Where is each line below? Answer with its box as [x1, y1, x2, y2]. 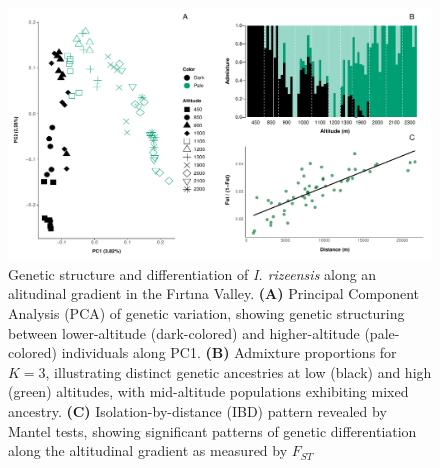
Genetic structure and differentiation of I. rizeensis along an [8, 263, 377, 284]
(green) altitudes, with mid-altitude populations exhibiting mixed [8, 381, 409, 402]
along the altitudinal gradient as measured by [8, 440, 288, 461]
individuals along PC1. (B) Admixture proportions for [61, 342, 397, 363]
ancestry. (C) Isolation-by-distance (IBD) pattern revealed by [8, 400, 387, 421]
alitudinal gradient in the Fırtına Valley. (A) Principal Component [8, 283, 420, 304]
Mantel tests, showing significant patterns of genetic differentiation [8, 420, 417, 441]
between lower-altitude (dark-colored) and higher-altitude [8, 322, 360, 343]
